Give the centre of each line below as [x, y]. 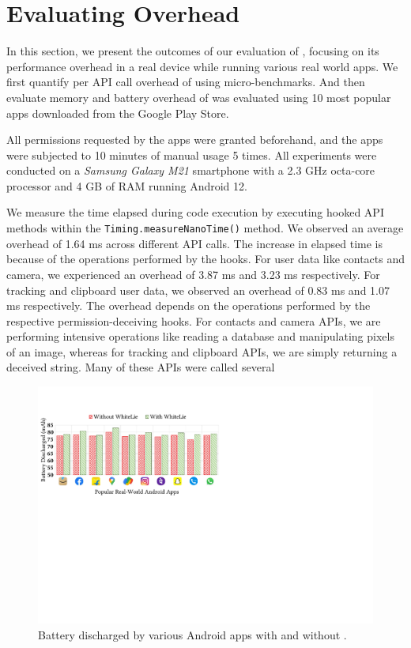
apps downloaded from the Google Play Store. [118, 113]
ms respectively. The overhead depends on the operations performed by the [189, 305]
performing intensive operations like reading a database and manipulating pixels [200, 336]
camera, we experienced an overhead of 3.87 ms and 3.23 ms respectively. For [193, 274]
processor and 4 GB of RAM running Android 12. [127, 185]
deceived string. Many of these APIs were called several [141, 367]
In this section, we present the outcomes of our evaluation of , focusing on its [193, 51]
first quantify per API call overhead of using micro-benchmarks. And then [186, 82]
